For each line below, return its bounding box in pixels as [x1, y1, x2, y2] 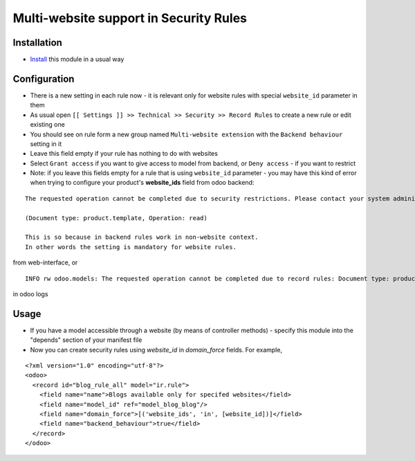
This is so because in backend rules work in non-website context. [25, 233, 259, 242]
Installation [12, 37, 62, 48]
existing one [30, 120, 65, 129]
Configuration [12, 73, 75, 84]
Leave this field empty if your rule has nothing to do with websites [30, 150, 218, 158]
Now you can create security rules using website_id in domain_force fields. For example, [30, 345, 283, 354]
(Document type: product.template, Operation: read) [25, 214, 207, 222]
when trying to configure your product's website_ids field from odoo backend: [30, 179, 255, 187]
